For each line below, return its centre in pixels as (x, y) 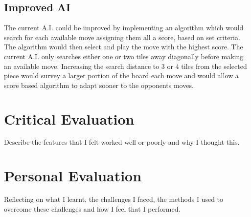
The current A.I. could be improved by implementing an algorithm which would (124, 28)
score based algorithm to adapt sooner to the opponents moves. (99, 85)
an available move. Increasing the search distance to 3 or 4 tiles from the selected (125, 66)
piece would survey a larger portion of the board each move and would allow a (121, 76)
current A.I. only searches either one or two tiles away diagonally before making (124, 56)
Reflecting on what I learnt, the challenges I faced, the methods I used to (114, 199)
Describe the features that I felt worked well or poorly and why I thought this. (122, 142)
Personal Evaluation (73, 176)
